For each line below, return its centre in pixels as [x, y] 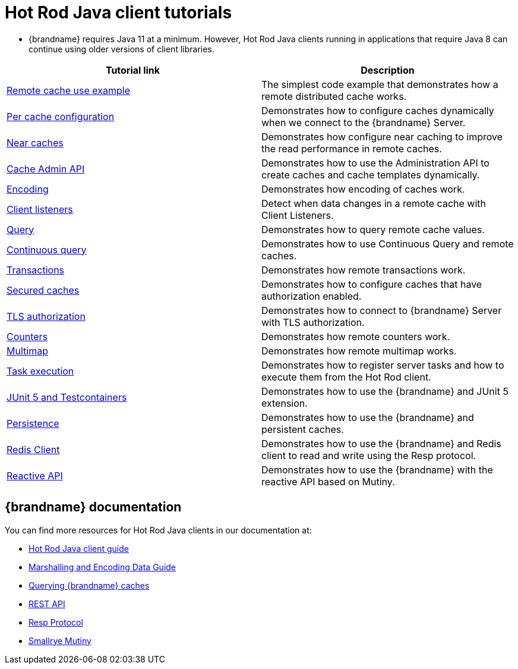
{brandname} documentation [93, 507]
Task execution [40, 371]
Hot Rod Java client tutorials [119, 12]
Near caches [35, 142]
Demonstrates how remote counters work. [356, 336]
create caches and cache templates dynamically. [371, 175]
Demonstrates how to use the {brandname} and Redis [381, 443]
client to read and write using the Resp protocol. [369, 455]
